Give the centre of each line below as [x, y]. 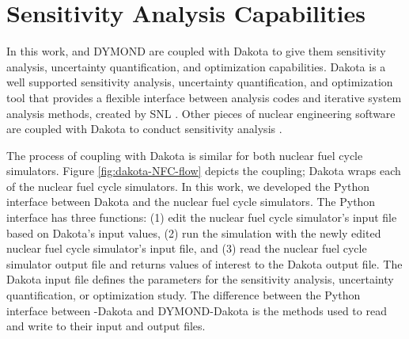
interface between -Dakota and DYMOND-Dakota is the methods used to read [197, 310]
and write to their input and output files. [106, 326]
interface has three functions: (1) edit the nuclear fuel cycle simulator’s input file [202, 217]
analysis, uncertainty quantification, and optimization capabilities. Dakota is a [196, 66]
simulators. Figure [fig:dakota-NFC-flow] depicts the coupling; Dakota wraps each [204, 171]
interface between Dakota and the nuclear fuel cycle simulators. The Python [191, 202]
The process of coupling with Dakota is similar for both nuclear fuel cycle [185, 155]
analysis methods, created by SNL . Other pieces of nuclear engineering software [201, 113]
